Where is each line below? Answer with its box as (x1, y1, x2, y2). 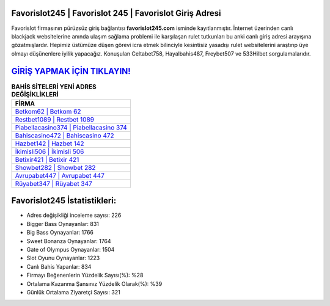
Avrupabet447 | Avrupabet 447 (15, 171, 105, 180)
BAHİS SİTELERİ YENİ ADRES (11, 82, 97, 91)
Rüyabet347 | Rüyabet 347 (15, 179, 93, 188)
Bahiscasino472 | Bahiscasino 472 (15, 131, 114, 140)
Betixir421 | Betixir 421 (15, 155, 79, 164)
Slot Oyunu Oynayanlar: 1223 (26, 254, 100, 262)
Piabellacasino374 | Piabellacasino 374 (15, 123, 128, 131)
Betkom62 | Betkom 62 (15, 107, 82, 115)
